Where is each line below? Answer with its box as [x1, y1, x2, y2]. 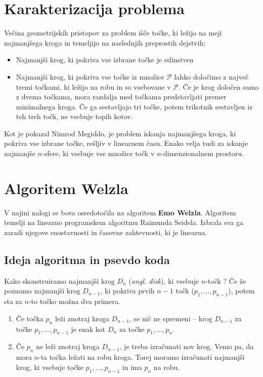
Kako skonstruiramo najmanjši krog [4, 275, 115, 286]
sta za [4, 296, 22, 307]
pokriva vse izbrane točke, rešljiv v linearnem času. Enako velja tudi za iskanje [4, 138, 248, 148]
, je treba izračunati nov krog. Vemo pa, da [119, 341, 254, 352]
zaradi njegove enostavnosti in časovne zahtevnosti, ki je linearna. [4, 227, 207, 237]
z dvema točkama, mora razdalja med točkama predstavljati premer [16, 91, 227, 102]
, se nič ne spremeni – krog [129, 313, 212, 323]
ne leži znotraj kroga [36, 341, 100, 352]
